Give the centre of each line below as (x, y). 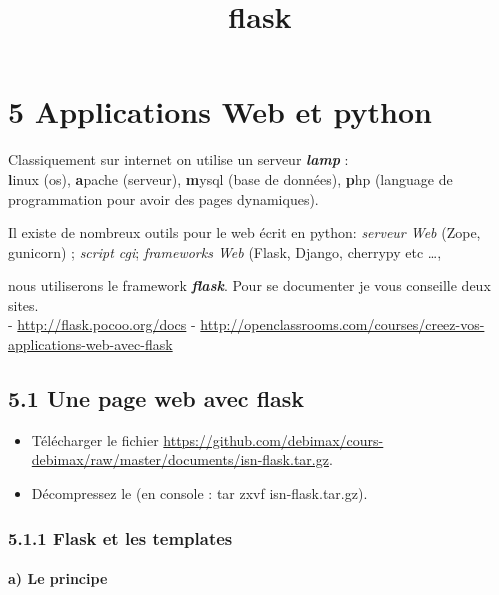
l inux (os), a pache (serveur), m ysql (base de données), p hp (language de (230, 178)
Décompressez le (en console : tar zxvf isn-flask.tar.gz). (199, 493)
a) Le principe (58, 578)
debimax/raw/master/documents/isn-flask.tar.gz (180, 459)
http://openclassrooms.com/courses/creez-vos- (342, 324)
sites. (23, 304)
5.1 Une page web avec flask (156, 398)
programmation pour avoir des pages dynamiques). (163, 198)
